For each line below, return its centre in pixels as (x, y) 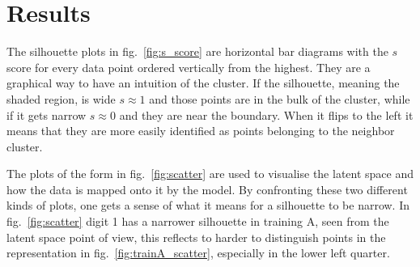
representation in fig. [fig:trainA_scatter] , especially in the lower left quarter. (198, 253)
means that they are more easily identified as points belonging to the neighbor (201, 131)
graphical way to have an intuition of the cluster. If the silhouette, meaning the (203, 83)
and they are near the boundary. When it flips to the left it (266, 114)
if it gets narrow (47, 114)
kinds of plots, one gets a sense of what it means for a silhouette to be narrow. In (208, 205)
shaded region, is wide (61, 98)
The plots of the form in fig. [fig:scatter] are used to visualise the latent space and (210, 174)
